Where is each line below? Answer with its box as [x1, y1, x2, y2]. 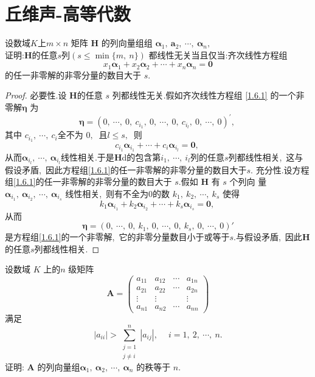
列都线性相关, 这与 [228, 150, 303, 163]
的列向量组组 [101, 36, 153, 49]
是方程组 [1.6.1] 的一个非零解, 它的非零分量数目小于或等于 [5, 230, 230, 243]
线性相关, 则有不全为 [65, 187, 149, 199]
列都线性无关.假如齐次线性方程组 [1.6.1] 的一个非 [112, 89, 305, 102]
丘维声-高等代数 [5, 1, 131, 26]
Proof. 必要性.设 [5, 89, 67, 102]
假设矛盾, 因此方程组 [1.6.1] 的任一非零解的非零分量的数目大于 [5, 163, 247, 176]
